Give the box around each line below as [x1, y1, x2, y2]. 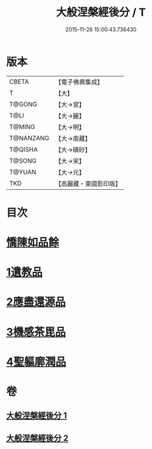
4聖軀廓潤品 [6, 355, 66, 368]
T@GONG [9, 100, 37, 108]
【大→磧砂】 [55, 145, 91, 154]
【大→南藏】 [55, 134, 91, 142]
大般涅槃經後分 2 [6, 433, 69, 443]
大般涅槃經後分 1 [6, 410, 67, 421]
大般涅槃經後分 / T [56, 5, 146, 19]
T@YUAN [9, 168, 37, 176]
